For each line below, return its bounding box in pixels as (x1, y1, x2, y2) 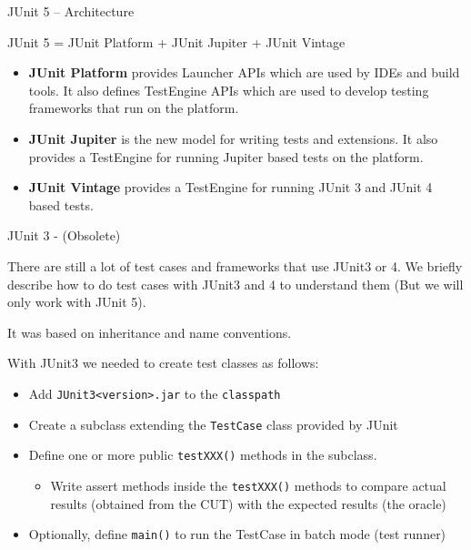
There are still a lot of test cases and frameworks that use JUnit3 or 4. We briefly (7, 256, 463, 275)
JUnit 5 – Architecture (7, 2, 135, 20)
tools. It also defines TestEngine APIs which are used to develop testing (28, 80, 429, 99)
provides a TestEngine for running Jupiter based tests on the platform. (28, 147, 424, 166)
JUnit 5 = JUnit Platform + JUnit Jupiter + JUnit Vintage (7, 32, 346, 51)
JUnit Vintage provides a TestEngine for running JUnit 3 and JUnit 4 (28, 178, 433, 197)
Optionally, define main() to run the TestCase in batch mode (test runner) (28, 525, 446, 544)
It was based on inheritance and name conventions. (7, 322, 292, 341)
